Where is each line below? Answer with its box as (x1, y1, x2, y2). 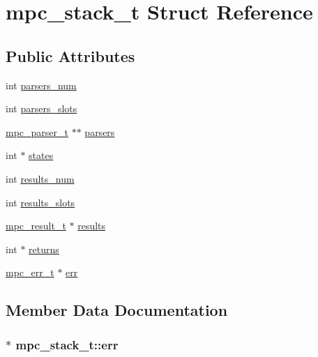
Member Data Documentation (6, 299, 228, 321)
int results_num (6, 171, 75, 185)
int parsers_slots (6, 101, 77, 116)
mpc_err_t (6, 265, 54, 280)
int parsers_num (6, 77, 77, 92)
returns (29, 241, 59, 256)
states (29, 148, 54, 162)
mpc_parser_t (6, 124, 68, 139)
